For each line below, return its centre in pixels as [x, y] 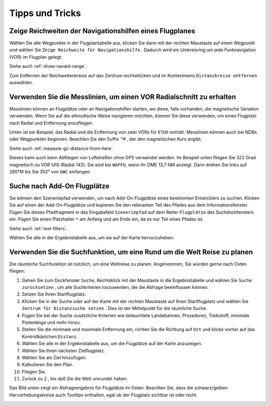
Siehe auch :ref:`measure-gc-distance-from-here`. [62, 148]
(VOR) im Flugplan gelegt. [36, 57]
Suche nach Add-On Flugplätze [59, 186]
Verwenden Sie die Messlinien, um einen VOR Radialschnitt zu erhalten [122, 97]
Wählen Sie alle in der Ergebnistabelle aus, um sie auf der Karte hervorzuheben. [92, 237]
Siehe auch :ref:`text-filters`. [38, 228]
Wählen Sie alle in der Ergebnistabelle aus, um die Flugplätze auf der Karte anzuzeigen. [112, 344]
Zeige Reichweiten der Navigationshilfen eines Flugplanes [102, 31]
